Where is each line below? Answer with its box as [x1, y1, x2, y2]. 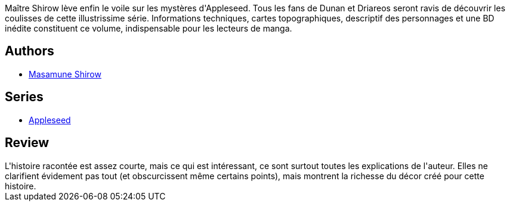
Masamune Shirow [29, 68, 101, 79]
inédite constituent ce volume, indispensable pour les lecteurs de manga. [5, 23, 292, 33]
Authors [5, 43, 54, 59]
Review [5, 135, 50, 151]
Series [5, 89, 44, 105]
